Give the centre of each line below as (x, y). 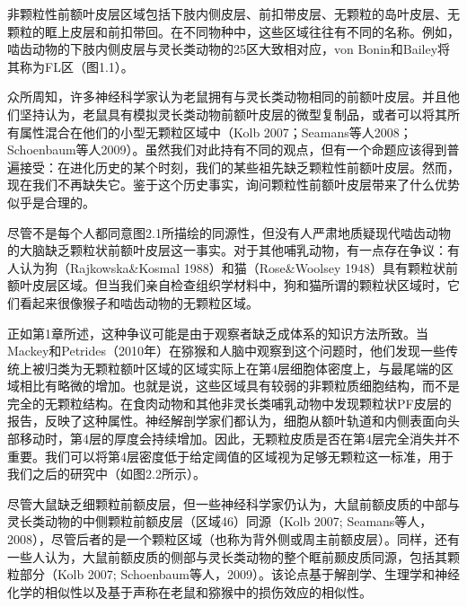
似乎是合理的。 (51, 202)
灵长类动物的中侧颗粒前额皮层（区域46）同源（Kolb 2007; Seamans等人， (220, 521)
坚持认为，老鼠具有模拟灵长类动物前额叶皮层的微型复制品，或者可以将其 (233, 114)
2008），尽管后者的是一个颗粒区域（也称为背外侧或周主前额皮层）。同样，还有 (233, 539)
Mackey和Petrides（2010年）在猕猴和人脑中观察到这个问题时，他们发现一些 (226, 351)
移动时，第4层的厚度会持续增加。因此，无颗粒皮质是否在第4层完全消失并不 (239, 439)
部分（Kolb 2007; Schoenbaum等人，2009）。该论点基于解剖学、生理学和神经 (240, 574)
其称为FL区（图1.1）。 (70, 66)
